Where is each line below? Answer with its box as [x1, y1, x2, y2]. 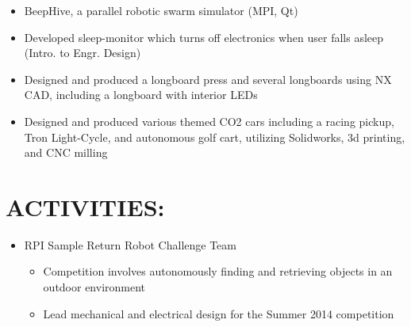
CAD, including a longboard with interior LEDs [24, 86, 258, 103]
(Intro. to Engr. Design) [24, 44, 141, 61]
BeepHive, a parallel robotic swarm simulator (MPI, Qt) [24, 2, 298, 18]
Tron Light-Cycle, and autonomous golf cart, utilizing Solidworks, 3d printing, [24, 128, 405, 145]
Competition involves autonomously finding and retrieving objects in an [43, 263, 393, 279]
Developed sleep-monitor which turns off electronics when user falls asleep [24, 29, 384, 45]
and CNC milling [24, 144, 108, 161]
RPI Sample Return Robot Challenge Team [24, 236, 236, 253]
